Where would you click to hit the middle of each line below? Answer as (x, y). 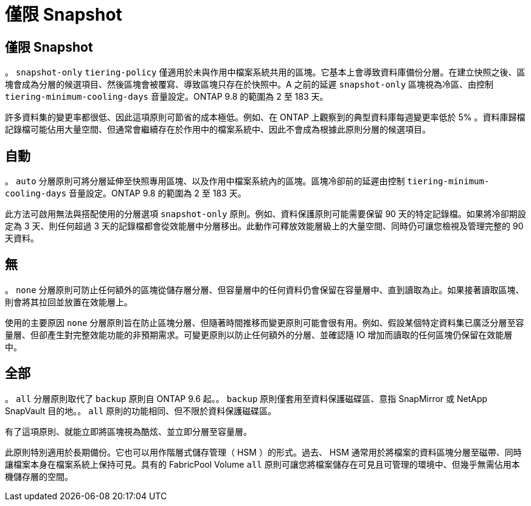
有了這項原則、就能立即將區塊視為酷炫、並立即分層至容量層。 (128, 431)
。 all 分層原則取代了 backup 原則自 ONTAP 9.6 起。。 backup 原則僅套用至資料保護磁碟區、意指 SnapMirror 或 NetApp (246, 398)
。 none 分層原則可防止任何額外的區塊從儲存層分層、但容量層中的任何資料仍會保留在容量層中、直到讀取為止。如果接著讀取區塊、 (265, 289)
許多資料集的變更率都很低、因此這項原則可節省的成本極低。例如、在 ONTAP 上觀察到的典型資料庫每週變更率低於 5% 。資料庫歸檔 (265, 117)
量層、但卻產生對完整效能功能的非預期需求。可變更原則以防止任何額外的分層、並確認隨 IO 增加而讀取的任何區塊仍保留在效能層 (259, 334)
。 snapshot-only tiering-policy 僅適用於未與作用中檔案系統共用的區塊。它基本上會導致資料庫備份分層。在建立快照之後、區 (265, 72)
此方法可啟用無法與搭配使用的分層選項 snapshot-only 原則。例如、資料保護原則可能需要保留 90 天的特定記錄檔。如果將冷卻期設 (265, 214)
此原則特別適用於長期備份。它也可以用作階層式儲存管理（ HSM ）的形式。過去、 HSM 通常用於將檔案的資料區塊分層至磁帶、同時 (263, 452)
